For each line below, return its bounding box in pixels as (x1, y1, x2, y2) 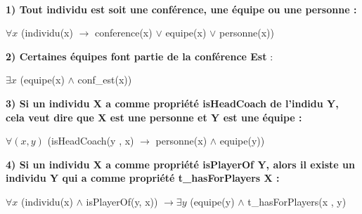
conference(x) (95, 25, 153, 40)
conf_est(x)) (77, 72, 132, 87)
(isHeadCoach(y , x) (47, 133, 134, 148)
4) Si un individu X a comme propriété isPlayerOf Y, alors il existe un (6, 156, 355, 171)
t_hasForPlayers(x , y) (247, 194, 347, 208)
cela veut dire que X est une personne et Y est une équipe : (6, 109, 302, 124)
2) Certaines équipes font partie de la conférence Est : (6, 48, 273, 63)
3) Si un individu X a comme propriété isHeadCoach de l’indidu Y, (6, 95, 339, 110)
